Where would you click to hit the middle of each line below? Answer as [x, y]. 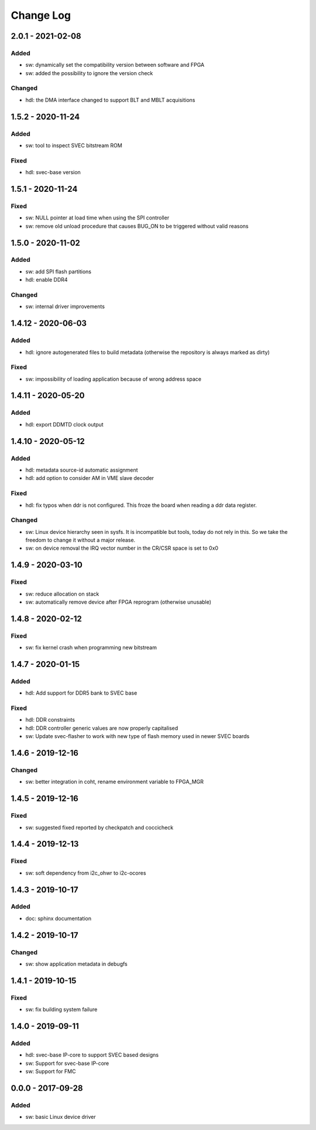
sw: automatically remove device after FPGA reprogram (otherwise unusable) [118, 602]
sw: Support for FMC [51, 1071]
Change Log [41, 15]
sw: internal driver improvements [65, 307]
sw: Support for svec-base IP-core [67, 1063]
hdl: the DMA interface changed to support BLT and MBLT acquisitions [110, 100]
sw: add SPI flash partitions [59, 271]
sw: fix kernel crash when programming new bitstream [91, 648]
